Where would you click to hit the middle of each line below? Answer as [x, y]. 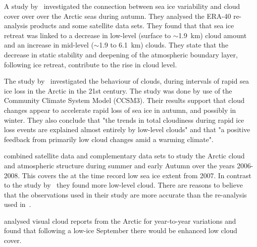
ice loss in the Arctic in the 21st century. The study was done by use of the [118, 90]
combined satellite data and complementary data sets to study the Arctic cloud [125, 156]
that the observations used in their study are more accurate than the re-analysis [126, 194]
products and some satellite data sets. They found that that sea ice [132, 25]
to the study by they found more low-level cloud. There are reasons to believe [124, 185]
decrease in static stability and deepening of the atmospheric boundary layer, [121, 54]
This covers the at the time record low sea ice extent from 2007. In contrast [137, 175]
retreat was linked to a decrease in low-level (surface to [87, 35]
